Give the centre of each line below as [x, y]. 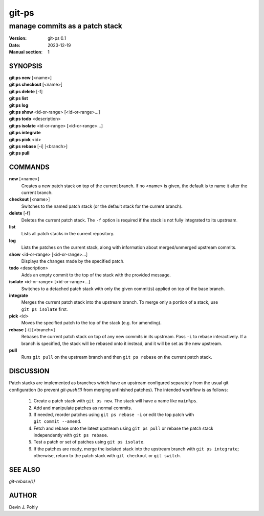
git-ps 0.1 [57, 38]
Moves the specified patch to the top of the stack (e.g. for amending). [91, 323]
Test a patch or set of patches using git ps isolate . [89, 442]
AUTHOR [23, 495]
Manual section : [26, 52]
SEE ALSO [25, 470]
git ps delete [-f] [26, 91]
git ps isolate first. [44, 309]
